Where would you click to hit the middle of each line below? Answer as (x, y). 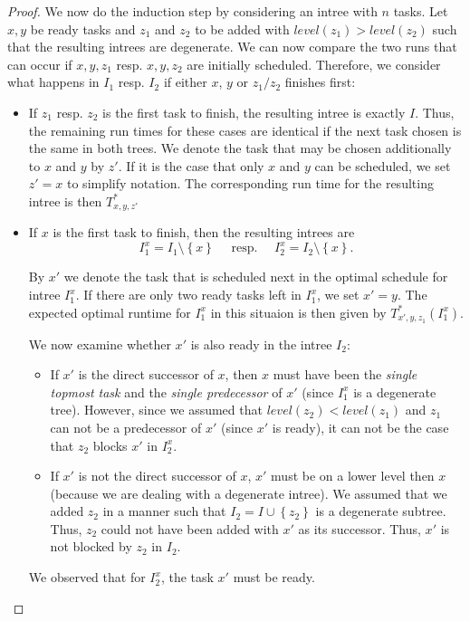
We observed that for (87, 577)
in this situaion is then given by (298, 312)
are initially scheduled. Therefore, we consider (314, 64)
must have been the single (345, 374)
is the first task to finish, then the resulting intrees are (204, 232)
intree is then (65, 201)
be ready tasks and (83, 29)
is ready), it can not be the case (360, 427)
